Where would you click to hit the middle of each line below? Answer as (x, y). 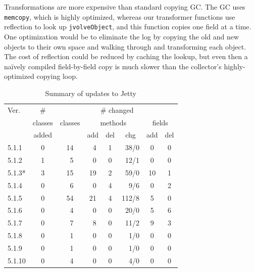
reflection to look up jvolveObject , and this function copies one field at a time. (128, 27)
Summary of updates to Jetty (91, 93)
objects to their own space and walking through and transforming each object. (125, 46)
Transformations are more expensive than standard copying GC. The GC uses (125, 7)
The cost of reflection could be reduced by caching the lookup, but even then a (126, 56)
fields (160, 122)
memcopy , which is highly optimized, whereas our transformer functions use (120, 16)
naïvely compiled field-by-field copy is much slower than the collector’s (113, 66)
